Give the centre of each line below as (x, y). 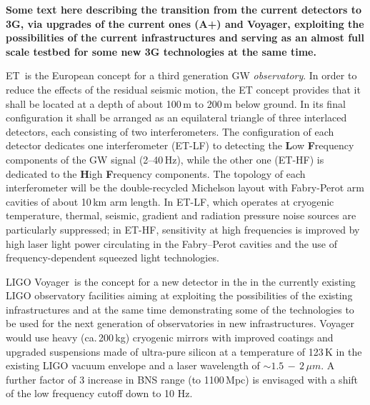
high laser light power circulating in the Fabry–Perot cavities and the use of (172, 243)
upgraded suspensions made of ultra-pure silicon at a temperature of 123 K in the (184, 351)
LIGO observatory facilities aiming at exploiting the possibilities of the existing (179, 295)
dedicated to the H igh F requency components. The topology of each (156, 173)
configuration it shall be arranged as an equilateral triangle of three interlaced (176, 117)
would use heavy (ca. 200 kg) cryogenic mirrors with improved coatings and (170, 337)
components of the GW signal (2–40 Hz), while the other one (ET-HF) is (165, 159)
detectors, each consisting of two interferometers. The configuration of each (170, 131)
